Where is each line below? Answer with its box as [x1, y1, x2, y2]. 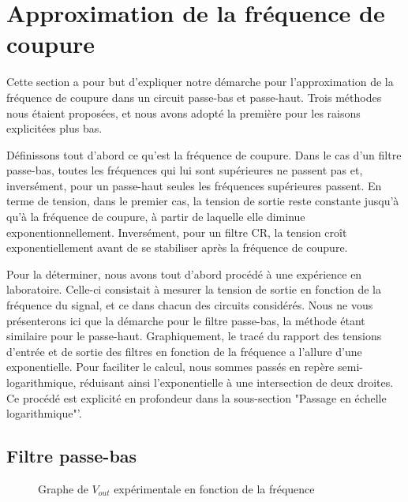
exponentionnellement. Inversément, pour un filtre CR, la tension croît [6, 223, 347, 240]
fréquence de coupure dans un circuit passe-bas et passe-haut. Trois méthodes [6, 88, 382, 105]
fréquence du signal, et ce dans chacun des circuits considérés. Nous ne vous [6, 297, 373, 313]
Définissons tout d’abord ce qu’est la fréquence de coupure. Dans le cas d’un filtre [6, 146, 402, 163]
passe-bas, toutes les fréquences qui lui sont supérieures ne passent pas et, [6, 162, 363, 178]
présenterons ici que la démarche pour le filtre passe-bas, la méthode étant [6, 312, 365, 328]
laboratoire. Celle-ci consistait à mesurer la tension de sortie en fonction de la [6, 281, 381, 298]
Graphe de [38, 480, 88, 496]
